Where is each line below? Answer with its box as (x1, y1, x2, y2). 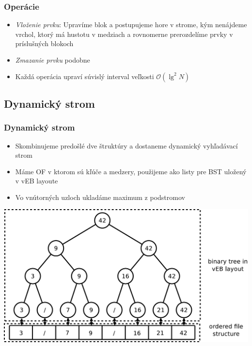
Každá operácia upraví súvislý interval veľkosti (15, 71, 154, 81)
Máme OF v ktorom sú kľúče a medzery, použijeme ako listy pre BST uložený (15, 166, 247, 176)
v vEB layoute (15, 176, 58, 186)
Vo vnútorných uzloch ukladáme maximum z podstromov (15, 192, 185, 202)
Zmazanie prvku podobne (15, 55, 90, 65)
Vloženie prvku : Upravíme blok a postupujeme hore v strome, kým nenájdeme (15, 19, 247, 30)
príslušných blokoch (15, 38, 74, 49)
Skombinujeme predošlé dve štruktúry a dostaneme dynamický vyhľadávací (15, 140, 238, 150)
